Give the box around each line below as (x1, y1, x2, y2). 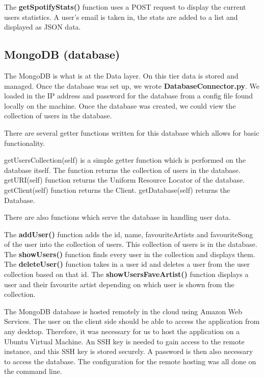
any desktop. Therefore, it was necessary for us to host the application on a (4, 326, 240, 337)
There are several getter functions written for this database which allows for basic (4, 127, 259, 138)
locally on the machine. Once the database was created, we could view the (4, 100, 236, 111)
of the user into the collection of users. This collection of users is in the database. (4, 239, 257, 249)
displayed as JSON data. (4, 21, 81, 32)
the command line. (4, 366, 62, 376)
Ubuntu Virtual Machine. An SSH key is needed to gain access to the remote (4, 336, 245, 346)
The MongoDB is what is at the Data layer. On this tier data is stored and (4, 70, 239, 81)
